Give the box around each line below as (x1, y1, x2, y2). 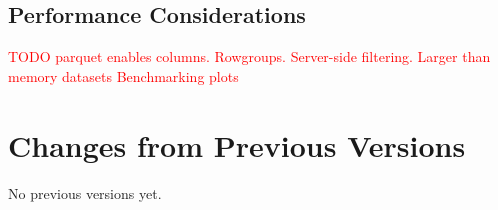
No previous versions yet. (8, 182, 162, 203)
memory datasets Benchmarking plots (8, 65, 239, 86)
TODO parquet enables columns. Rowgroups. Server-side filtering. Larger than (8, 46, 491, 67)
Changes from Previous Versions (8, 124, 466, 165)
